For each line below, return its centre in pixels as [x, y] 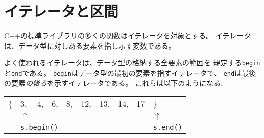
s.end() [167, 128]
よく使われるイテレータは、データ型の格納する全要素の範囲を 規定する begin [132, 63]
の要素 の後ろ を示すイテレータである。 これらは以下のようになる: [114, 83]
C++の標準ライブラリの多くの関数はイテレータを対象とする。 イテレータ [128, 36]
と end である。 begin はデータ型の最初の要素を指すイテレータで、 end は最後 [130, 72]
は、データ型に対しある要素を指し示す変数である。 [90, 45]
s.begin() [39, 128]
